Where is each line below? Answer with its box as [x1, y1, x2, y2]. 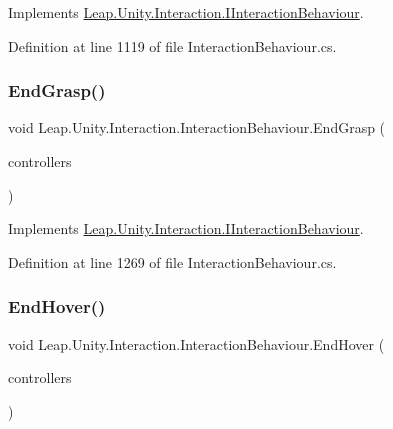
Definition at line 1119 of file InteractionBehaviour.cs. [8, 35, 337, 56]
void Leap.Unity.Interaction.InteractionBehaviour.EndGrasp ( [8, 117, 386, 138]
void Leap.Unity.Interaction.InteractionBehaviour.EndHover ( [8, 333, 385, 354]
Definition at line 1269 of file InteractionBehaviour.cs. [8, 251, 337, 272]
